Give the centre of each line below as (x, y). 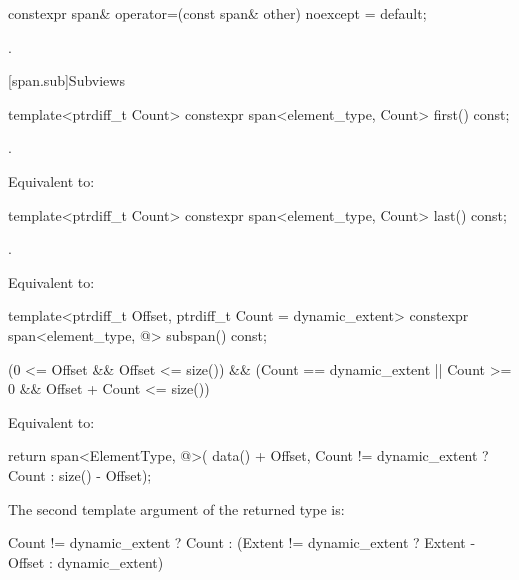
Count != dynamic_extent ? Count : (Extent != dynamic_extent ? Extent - (242, 542)
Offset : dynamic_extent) (86, 561)
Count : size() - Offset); (80, 474)
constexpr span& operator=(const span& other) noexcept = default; (217, 13)
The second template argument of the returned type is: (176, 508)
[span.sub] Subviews (66, 80)
